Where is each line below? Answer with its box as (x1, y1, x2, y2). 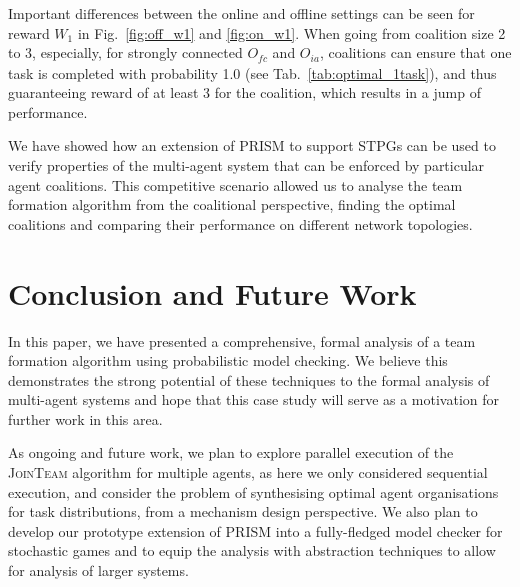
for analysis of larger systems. (8, 560, 189, 581)
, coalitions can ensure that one (319, 42, 512, 63)
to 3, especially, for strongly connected (8, 42, 243, 63)
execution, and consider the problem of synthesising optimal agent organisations (8, 481, 499, 502)
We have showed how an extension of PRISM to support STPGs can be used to (8, 135, 496, 156)
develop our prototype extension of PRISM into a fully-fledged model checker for (8, 520, 503, 541)
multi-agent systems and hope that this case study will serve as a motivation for (8, 389, 500, 410)
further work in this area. (8, 408, 163, 429)
